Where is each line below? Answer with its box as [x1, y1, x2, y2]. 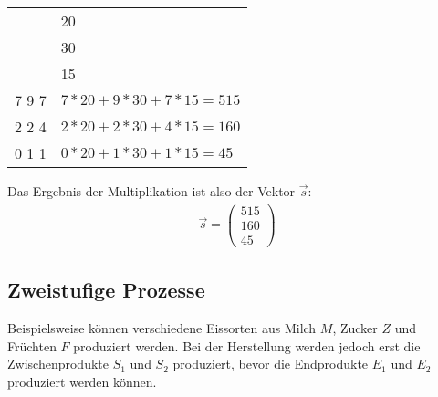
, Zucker [332, 318, 378, 337]
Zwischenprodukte [7, 354, 109, 373]
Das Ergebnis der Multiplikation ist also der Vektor [7, 182, 296, 200]
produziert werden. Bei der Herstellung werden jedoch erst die [73, 336, 421, 355]
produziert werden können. [7, 371, 157, 391]
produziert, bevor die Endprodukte [172, 354, 369, 373]
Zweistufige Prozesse [7, 276, 205, 304]
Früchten [7, 336, 57, 355]
